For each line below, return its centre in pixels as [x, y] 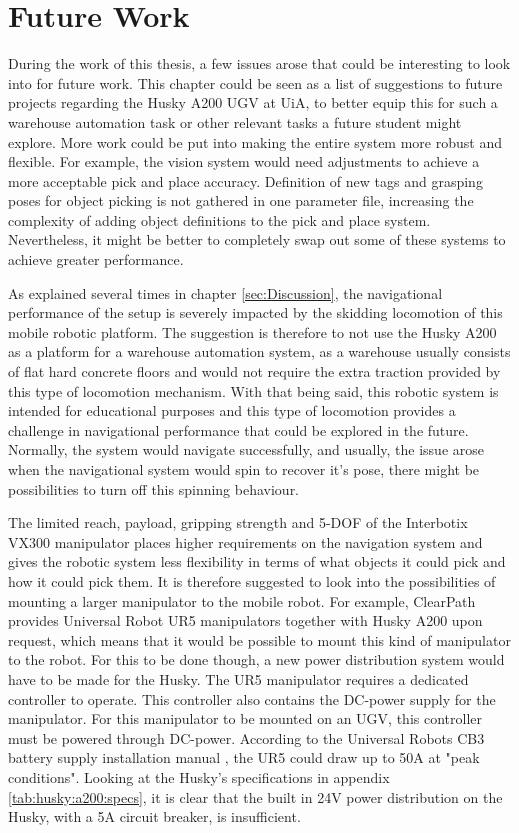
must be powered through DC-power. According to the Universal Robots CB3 [246, 737]
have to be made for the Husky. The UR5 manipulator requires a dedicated [238, 678]
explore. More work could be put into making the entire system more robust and [255, 141]
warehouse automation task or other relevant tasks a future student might [235, 121]
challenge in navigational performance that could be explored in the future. [238, 429]
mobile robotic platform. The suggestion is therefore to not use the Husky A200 [252, 331]
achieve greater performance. [96, 259]
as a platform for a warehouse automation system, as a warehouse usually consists [259, 351]
